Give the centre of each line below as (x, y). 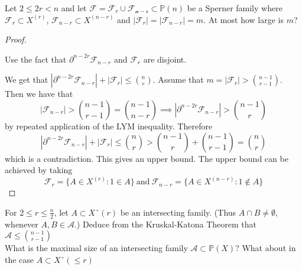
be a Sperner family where (235, 8)
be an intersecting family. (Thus (178, 212)
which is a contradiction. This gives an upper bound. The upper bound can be (147, 158)
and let (74, 8)
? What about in (266, 248)
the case (20, 259)
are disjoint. (165, 59)
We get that (27, 79)
